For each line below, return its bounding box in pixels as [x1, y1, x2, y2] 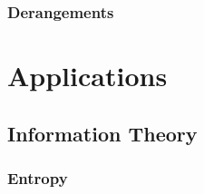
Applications [7, 57, 168, 94]
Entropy [7, 166, 68, 189]
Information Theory [7, 119, 198, 147]
